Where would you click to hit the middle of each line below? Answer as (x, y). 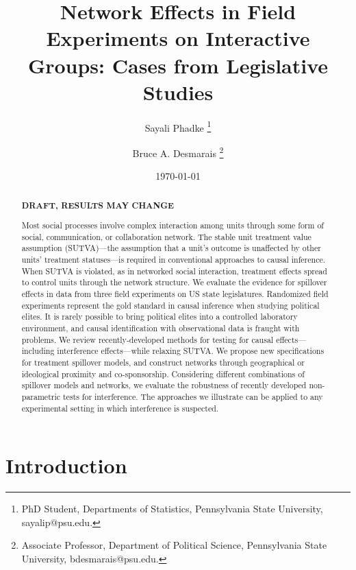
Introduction (66, 465)
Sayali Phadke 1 (178, 126)
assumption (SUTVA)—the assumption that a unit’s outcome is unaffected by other (171, 248)
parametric (41, 396)
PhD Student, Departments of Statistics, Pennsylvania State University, (172, 509)
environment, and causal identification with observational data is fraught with (161, 328)
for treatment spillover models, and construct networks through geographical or (163, 362)
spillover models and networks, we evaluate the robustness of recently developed (164, 385)
